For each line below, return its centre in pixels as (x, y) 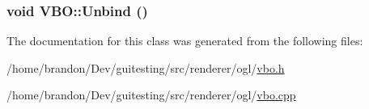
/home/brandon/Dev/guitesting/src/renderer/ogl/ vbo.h (146, 67)
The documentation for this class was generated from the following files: (185, 41)
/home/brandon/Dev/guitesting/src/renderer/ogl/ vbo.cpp (151, 95)
